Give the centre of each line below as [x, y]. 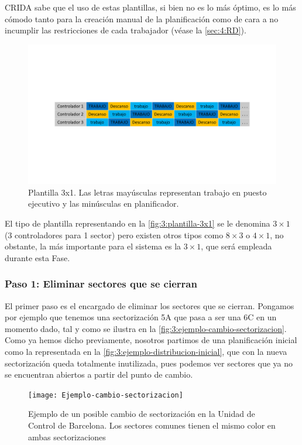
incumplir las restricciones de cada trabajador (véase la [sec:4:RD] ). [126, 30]
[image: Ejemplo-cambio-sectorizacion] [106, 395]
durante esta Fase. [37, 257]
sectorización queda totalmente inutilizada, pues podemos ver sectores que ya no [149, 363]
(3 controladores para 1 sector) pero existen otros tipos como [114, 235]
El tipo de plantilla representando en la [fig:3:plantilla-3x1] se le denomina [138, 223]
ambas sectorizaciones [67, 437]
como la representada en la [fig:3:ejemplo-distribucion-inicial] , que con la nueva [146, 352]
